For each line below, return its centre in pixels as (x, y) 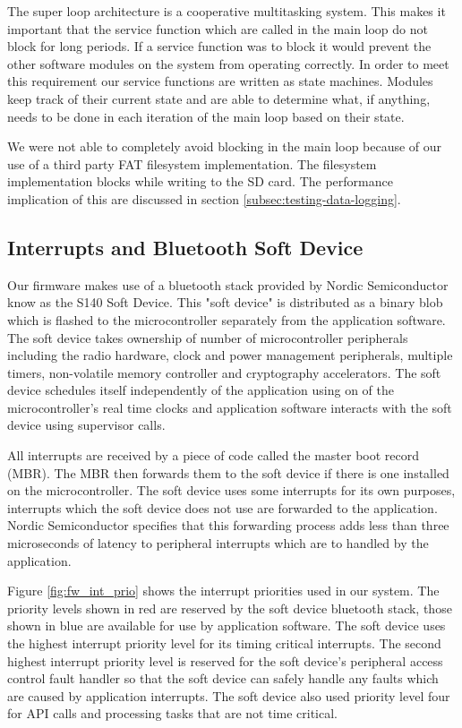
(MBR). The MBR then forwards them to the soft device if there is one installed (228, 472)
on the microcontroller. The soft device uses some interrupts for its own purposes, (231, 490)
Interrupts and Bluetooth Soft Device (185, 247)
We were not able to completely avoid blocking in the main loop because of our (225, 146)
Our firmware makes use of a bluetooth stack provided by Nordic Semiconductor (228, 284)
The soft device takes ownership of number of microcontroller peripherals (208, 337)
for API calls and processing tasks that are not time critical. (172, 713)
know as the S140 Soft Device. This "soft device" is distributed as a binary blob (225, 302)
